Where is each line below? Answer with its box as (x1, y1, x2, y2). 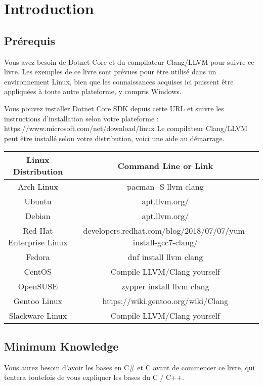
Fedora (26, 251, 50, 263)
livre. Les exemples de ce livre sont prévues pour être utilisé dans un (4, 66, 216, 77)
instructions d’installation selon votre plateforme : (4, 113, 159, 123)
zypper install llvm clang (121, 280, 209, 292)
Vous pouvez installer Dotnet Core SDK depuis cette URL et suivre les (4, 103, 224, 113)
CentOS (24, 266, 52, 278)
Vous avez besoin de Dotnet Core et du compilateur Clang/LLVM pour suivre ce (4, 56, 254, 67)
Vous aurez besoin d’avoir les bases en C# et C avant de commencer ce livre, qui (4, 362, 255, 372)
